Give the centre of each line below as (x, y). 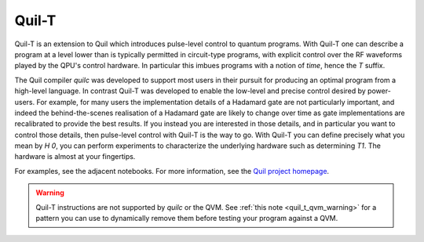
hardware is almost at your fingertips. (75, 157)
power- (380, 91)
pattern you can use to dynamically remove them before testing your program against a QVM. (187, 219)
